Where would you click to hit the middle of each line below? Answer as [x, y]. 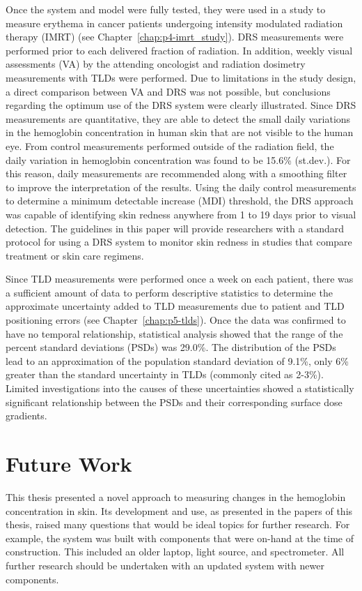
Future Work [69, 463]
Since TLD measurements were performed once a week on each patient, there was [180, 279]
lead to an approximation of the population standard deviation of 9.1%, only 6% [177, 360]
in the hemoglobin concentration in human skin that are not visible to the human [180, 132]
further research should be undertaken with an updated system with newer [165, 565]
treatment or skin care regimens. [75, 255]
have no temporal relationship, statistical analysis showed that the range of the [174, 333]
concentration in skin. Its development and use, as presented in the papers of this [179, 510]
